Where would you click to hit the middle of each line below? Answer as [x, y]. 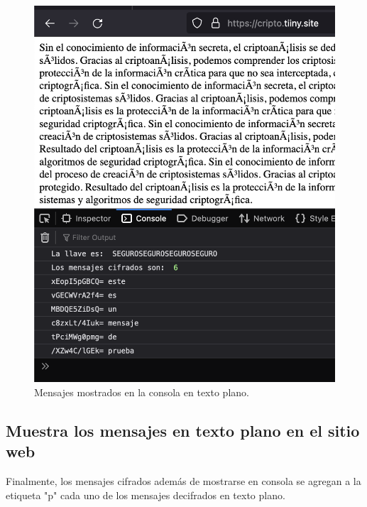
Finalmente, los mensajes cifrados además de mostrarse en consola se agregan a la [183, 480]
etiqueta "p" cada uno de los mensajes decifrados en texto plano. [146, 495]
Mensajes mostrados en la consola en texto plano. [142, 392]
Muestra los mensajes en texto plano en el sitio [183, 430]
